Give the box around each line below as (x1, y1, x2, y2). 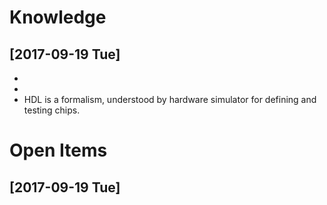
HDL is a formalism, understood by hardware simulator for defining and (23, 94, 317, 105)
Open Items (9, 139, 108, 162)
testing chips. (23, 104, 81, 116)
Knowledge (9, 6, 107, 29)
